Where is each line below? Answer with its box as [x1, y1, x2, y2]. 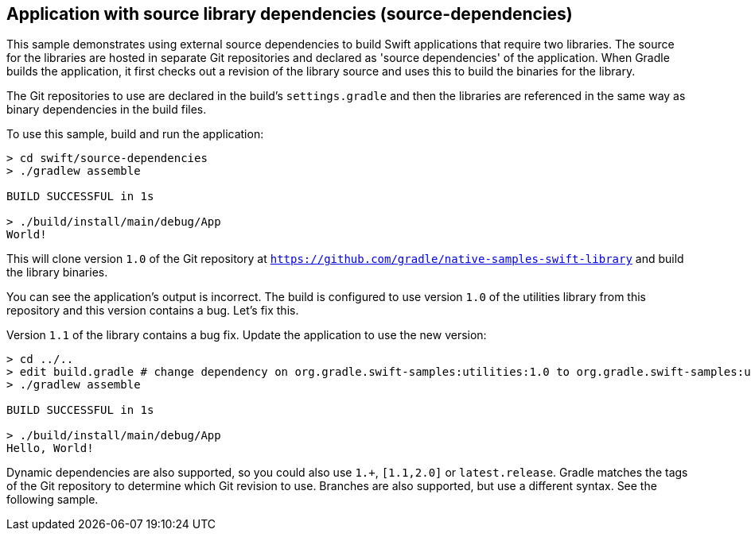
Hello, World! [6, 442, 94, 455]
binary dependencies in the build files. [6, 102, 207, 117]
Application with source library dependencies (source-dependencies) [6, 4, 573, 24]
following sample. [6, 493, 99, 507]
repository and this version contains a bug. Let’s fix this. [6, 303, 299, 318]
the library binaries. [6, 265, 108, 280]
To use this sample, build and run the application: [6, 127, 264, 141]
